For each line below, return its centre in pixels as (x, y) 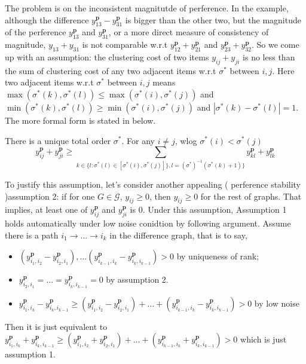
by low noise (277, 303)
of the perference (36, 32)
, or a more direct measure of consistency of (189, 32)
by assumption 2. (137, 279)
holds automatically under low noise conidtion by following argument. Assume (148, 223)
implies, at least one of (46, 209)
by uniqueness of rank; (218, 256)
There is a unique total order (58, 140)
